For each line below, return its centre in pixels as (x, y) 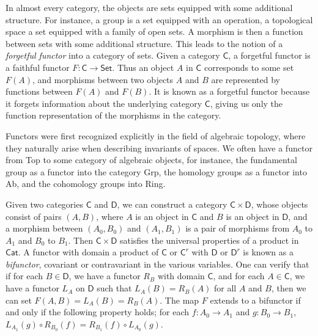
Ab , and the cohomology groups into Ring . (86, 184)
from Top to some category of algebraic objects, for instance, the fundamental (151, 160)
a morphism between (44, 228)
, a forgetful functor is (269, 55)
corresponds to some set (249, 67)
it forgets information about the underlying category (104, 103)
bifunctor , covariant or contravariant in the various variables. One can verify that (157, 264)
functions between (39, 91)
